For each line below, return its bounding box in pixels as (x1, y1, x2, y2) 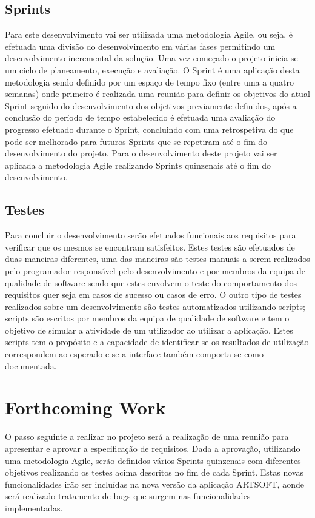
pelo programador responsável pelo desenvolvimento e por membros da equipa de (5, 264, 305, 277)
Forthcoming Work (5, 395, 166, 420)
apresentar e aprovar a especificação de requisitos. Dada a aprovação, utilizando (5, 442, 300, 454)
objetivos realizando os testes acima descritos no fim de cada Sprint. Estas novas (5, 466, 303, 479)
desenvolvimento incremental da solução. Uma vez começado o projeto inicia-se (5, 52, 298, 64)
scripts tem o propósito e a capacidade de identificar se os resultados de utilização (5, 335, 309, 348)
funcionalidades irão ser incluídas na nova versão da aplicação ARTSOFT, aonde (5, 477, 304, 490)
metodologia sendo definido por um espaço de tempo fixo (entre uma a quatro (5, 75, 294, 88)
